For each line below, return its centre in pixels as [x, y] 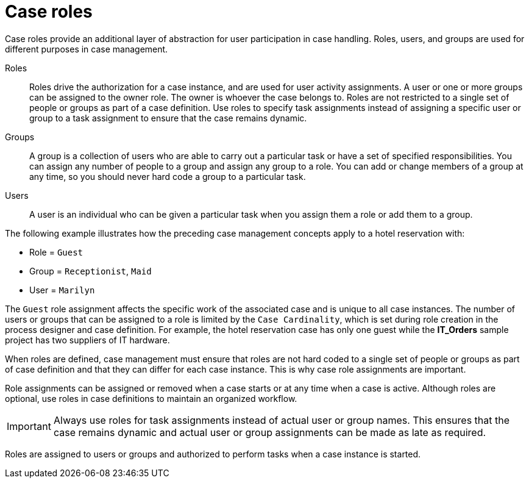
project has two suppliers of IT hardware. [87, 340]
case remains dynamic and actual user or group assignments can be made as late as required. [270, 432]
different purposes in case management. [87, 49]
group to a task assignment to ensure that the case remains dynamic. [168, 118]
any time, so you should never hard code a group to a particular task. [168, 176]
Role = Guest [56, 252]
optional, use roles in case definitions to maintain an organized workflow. [151, 398]
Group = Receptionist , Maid [91, 271]
